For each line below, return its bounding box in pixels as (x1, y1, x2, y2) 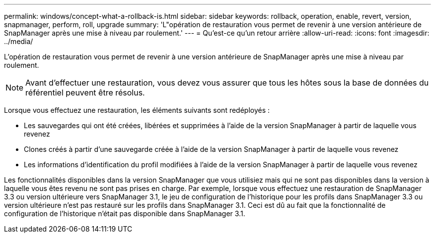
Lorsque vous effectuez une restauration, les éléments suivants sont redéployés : (4, 106, 270, 114)
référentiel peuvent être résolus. (25, 88, 145, 97)
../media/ (4, 37, 33, 46)
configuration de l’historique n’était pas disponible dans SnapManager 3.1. (4, 209, 245, 218)
